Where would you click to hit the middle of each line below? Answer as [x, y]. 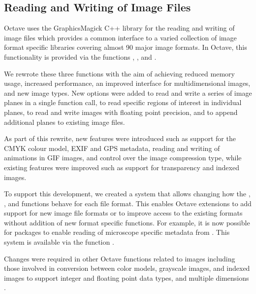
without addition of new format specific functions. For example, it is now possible [127, 222]
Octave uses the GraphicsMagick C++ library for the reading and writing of [119, 28]
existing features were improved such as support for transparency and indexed [122, 167]
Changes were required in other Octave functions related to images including [120, 258]
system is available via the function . [59, 242]
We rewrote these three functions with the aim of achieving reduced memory [119, 73]
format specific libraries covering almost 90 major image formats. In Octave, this [126, 47]
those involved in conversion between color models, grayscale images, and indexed [127, 268]
